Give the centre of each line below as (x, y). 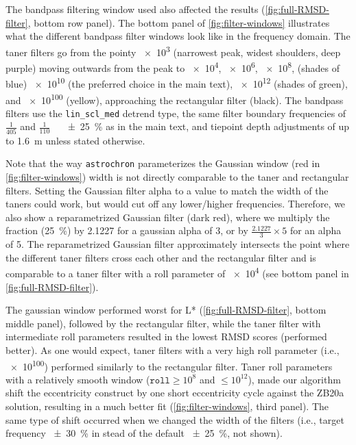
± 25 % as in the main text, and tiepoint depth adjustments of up (209, 126)
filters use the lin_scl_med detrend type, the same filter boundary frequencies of (176, 113)
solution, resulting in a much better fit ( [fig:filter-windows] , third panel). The (167, 406)
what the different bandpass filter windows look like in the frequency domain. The (178, 36)
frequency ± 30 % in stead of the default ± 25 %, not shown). (144, 433)
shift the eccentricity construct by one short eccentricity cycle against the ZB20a (175, 393)
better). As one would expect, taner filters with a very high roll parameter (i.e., (173, 350)
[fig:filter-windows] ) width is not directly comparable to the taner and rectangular (177, 177)
